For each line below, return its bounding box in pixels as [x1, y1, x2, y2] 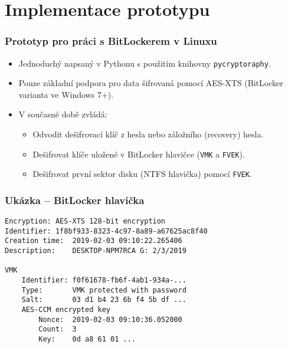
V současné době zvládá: [18, 108, 107, 120]
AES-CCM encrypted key [21, 306, 110, 314]
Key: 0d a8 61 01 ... [38, 335, 136, 344]
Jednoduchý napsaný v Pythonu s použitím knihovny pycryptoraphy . [18, 57, 271, 69]
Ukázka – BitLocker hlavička [5, 192, 145, 207]
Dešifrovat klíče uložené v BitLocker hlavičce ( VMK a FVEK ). [32, 147, 245, 160]
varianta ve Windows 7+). [18, 88, 114, 100]
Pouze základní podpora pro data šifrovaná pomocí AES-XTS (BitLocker [18, 77, 283, 89]
